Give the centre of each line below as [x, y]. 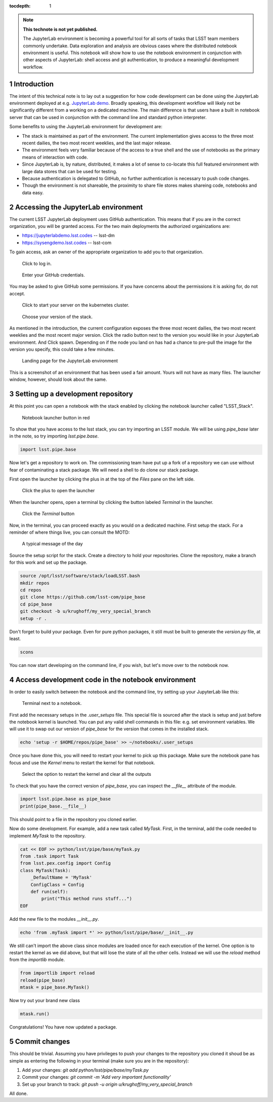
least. [15, 639]
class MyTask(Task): [45, 870]
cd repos [31, 590]
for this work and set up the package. [49, 563]
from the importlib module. [37, 960]
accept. [17, 293]
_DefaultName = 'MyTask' [61, 878]
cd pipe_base [36, 604]
